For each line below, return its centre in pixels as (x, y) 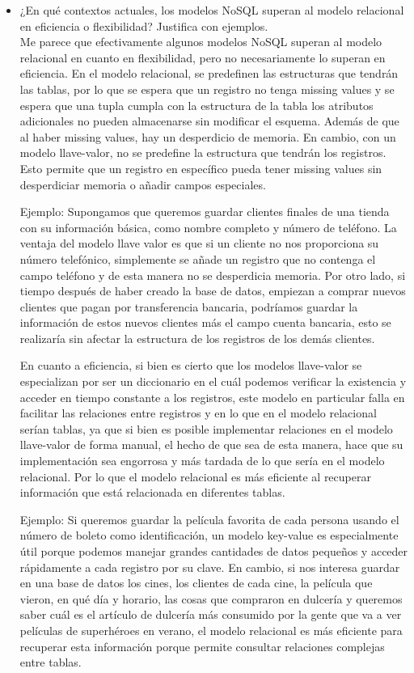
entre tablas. (51, 662)
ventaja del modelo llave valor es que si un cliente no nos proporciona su (199, 243)
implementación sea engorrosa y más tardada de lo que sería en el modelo (202, 461)
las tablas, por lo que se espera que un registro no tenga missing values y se (207, 89)
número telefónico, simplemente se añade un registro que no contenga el (198, 258)
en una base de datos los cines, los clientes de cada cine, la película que (196, 583)
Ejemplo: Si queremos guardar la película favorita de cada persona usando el (209, 519)
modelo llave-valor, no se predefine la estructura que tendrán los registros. (203, 152)
